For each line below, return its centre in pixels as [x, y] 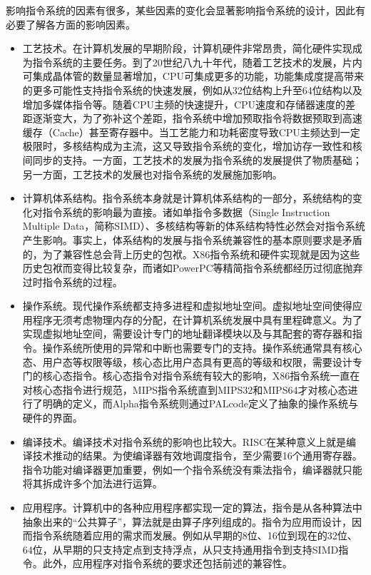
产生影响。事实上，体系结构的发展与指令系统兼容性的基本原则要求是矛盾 [192, 239]
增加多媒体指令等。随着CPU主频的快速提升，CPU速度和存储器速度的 [184, 104]
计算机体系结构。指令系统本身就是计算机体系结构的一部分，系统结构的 [187, 198]
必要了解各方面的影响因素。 [71, 24]
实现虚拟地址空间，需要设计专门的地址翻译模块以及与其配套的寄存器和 [187, 334]
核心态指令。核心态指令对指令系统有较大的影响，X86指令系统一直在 [201, 376]
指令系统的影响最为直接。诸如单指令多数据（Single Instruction [186, 212]
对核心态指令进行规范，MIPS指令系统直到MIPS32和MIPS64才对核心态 [185, 389]
